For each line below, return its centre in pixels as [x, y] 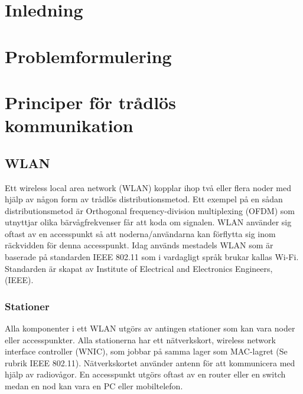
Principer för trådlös [90, 102]
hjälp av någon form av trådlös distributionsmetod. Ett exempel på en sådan [144, 199]
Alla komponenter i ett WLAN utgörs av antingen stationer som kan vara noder [150, 328]
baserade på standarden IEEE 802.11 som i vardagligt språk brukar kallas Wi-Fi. [152, 257]
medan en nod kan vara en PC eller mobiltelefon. [94, 386]
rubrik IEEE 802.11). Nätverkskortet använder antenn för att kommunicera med [150, 362]
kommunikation [69, 125]
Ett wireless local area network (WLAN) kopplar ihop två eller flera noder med [148, 187]
